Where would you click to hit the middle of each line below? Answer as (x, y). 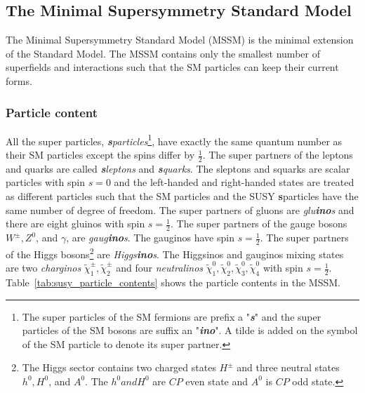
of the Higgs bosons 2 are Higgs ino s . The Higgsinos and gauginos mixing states (175, 253)
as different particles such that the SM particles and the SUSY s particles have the (182, 196)
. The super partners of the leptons (278, 155)
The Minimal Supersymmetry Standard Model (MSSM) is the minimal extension (180, 40)
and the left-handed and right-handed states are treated (234, 182)
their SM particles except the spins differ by (100, 155)
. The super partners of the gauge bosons (259, 224)
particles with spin (45, 182)
